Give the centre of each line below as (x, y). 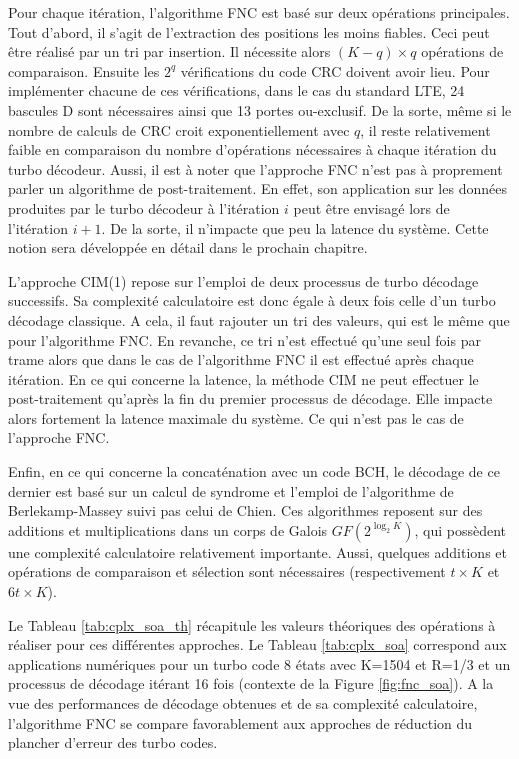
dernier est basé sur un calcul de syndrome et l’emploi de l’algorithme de (231, 490)
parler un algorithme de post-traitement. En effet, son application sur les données (257, 188)
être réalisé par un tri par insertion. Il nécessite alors (169, 51)
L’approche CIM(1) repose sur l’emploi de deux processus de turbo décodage (243, 280)
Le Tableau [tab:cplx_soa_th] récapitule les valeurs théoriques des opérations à (252, 624)
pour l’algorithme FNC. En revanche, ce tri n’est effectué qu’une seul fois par (244, 339)
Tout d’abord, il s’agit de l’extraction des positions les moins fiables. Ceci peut (249, 31)
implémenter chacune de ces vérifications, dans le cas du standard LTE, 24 (236, 90)
